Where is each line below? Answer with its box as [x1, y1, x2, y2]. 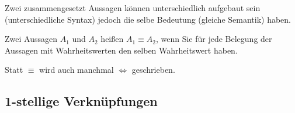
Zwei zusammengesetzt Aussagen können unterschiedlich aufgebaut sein [5, 2, 261, 13]
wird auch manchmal [39, 63, 114, 76]
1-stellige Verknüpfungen [5, 92, 158, 110]
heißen [100, 33, 124, 45]
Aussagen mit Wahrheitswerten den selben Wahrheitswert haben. [5, 44, 238, 56]
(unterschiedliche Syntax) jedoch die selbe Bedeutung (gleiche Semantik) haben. [5, 13, 291, 25]
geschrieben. [131, 63, 175, 76]
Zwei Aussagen [5, 33, 57, 45]
